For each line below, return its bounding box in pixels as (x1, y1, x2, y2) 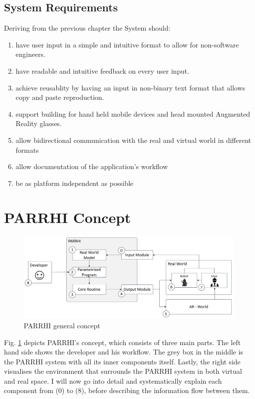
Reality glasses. (15, 118, 62, 129)
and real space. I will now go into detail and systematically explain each (4, 375, 222, 386)
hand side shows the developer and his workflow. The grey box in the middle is (4, 347, 243, 357)
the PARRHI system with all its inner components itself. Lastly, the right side (4, 356, 241, 366)
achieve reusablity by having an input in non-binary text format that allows (15, 82, 246, 92)
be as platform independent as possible (15, 177, 133, 188)
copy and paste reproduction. (15, 92, 104, 102)
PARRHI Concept (4, 207, 131, 227)
